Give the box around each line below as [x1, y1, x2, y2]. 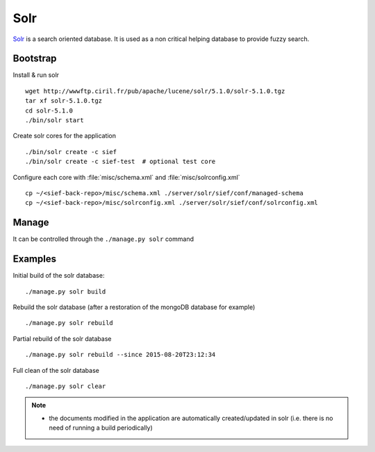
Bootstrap [12, 53, 57, 65]
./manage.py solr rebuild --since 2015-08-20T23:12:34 [25, 351, 216, 359]
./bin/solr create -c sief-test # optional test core [25, 158, 216, 166]
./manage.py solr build [25, 287, 106, 295]
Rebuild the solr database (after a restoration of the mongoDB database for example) [12, 303, 256, 311]
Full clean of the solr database [12, 366, 100, 374]
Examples [12, 253, 57, 265]
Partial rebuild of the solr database [12, 334, 112, 343]
